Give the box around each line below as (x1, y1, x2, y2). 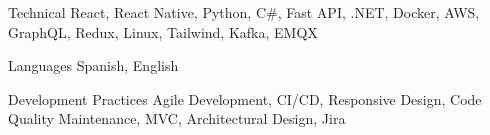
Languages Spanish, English (8, 55, 179, 76)
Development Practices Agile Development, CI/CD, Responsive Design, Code (8, 88, 482, 109)
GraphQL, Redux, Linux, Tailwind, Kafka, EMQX (8, 21, 318, 42)
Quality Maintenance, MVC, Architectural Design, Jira (8, 108, 346, 129)
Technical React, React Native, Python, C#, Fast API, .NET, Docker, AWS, (8, 2, 480, 22)
